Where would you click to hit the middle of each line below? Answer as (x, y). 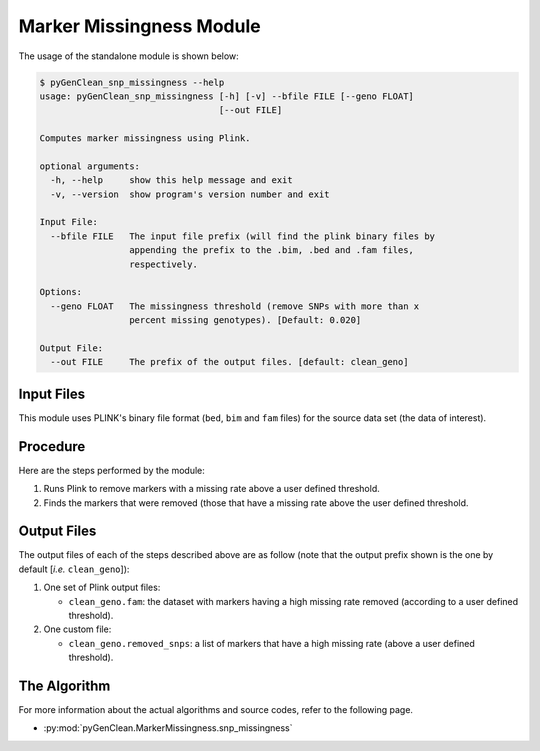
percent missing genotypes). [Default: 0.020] (245, 320)
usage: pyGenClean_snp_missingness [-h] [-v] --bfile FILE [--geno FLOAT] (227, 96)
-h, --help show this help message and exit (172, 180)
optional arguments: (89, 166)
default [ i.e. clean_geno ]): (74, 569)
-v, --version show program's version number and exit (190, 194)
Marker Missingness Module (139, 26)
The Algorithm (64, 685)
